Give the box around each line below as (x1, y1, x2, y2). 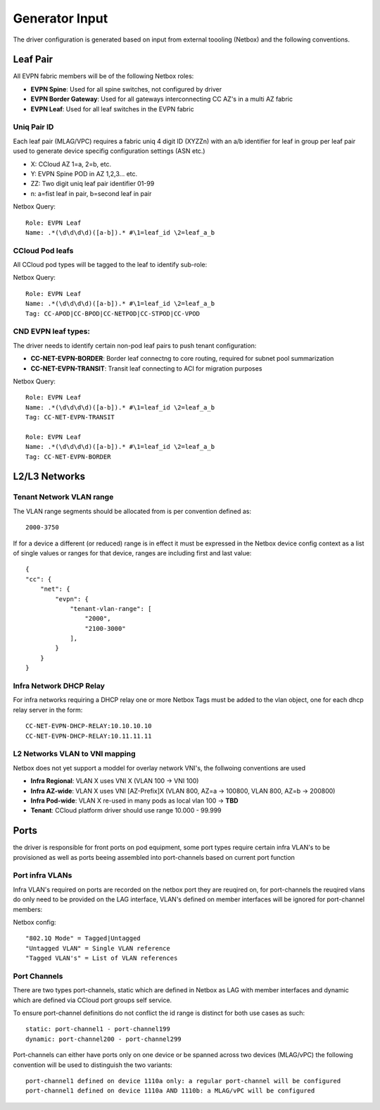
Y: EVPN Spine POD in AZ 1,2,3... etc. (30, 169, 138, 178)
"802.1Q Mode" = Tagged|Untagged (25, 935, 141, 942)
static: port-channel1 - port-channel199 (25, 1025, 170, 1033)
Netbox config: (13, 918, 56, 926)
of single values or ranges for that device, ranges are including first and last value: (13, 548, 252, 557)
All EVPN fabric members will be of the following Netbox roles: (13, 72, 194, 80)
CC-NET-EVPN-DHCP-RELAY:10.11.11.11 (25, 732, 152, 740)
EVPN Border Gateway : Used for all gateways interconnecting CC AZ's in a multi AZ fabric (30, 95, 293, 104)
